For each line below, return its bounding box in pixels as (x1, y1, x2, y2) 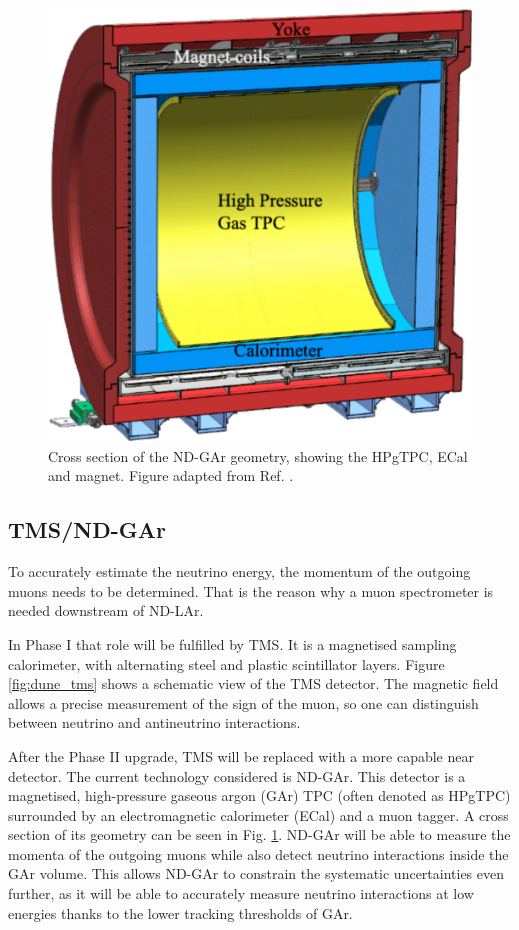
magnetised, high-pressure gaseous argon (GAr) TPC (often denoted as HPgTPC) (8, 785, 511, 806)
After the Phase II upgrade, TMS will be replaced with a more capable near (8, 745, 474, 766)
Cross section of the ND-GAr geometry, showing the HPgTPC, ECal (48, 445, 468, 466)
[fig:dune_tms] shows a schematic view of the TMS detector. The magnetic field (8, 673, 499, 694)
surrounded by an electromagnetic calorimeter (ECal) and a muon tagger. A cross (8, 804, 509, 825)
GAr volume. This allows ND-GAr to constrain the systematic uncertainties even (8, 863, 505, 884)
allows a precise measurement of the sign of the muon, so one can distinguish (8, 692, 479, 713)
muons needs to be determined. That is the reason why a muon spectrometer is (8, 580, 494, 601)
